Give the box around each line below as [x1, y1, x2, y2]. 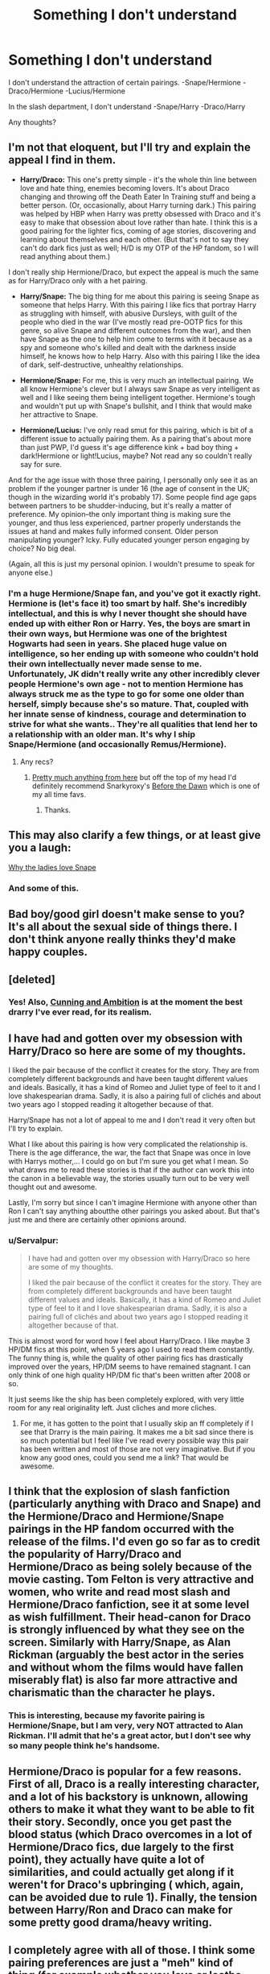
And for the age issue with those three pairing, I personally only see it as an [8, 475, 259, 485]
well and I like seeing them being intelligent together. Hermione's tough [19, 392, 256, 402]
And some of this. [8, 882, 80, 894]
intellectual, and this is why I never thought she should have [8, 608, 247, 619]
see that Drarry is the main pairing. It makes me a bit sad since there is [19, 1427, 254, 1436]
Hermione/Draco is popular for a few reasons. [8, 1765, 242, 1778]
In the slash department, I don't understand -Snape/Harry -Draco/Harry [8, 101, 246, 111]
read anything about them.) [19, 251, 111, 261]
